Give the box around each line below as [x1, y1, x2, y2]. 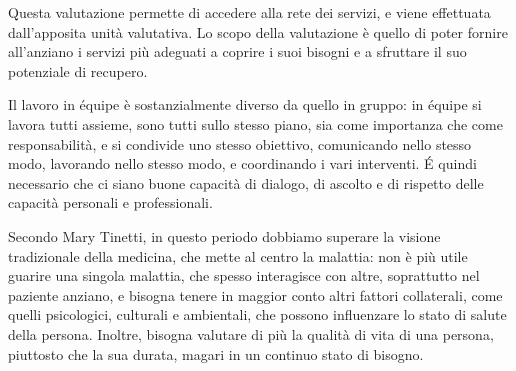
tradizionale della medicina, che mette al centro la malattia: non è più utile [8, 245, 468, 266]
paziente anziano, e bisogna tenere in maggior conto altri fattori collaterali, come [8, 284, 503, 305]
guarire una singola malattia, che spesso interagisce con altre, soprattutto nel [8, 265, 480, 286]
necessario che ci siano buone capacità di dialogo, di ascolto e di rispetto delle [8, 172, 484, 193]
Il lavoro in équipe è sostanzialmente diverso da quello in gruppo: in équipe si [8, 94, 482, 115]
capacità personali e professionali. [8, 192, 213, 213]
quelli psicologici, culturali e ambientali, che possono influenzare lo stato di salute [8, 304, 507, 325]
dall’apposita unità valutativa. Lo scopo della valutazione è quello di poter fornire [8, 21, 508, 42]
